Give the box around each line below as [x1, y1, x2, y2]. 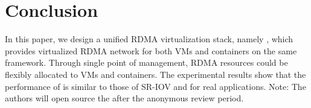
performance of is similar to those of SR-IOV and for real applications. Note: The [5, 80, 306, 92]
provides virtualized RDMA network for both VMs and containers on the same [5, 44, 297, 57]
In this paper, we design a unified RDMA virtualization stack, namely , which [5, 33, 293, 45]
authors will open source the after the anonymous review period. [5, 92, 244, 104]
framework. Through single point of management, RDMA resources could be [5, 56, 288, 69]
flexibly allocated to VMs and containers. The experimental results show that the [5, 68, 306, 80]
